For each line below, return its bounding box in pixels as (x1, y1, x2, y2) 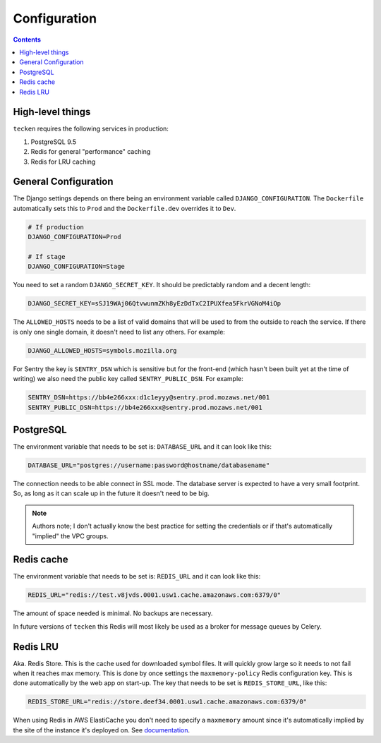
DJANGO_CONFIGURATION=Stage (28, 262, 125, 271)
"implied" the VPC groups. (32, 531, 109, 540)
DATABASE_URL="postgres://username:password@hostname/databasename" (28, 461, 270, 469)
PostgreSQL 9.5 (30, 138, 77, 146)
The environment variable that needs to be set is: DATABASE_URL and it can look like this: (13, 442, 272, 451)
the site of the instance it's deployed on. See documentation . (13, 725, 190, 734)
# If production (28, 223, 85, 231)
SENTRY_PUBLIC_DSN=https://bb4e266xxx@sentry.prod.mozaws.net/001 (28, 403, 262, 411)
